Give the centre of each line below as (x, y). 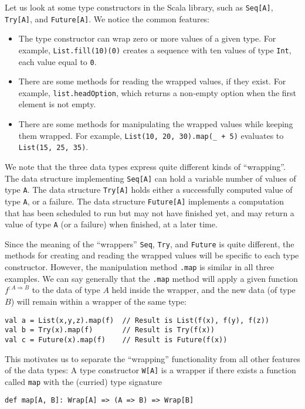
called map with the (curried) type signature (83, 381)
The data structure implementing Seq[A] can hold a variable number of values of (150, 178)
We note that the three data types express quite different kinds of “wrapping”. (145, 166)
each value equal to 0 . (57, 61)
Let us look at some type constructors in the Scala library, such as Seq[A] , (139, 7)
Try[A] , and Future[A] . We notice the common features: (107, 18)
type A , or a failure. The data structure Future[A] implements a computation (144, 201)
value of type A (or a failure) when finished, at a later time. (111, 224)
